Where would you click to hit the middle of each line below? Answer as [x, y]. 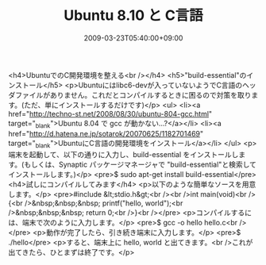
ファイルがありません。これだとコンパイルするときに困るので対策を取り [133, 94]
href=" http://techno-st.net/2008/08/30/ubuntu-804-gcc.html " [110, 113]
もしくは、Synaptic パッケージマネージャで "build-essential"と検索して [140, 164]
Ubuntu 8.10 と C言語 [133, 15]
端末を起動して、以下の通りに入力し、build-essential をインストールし [123, 154]
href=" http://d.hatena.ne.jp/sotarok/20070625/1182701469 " [106, 133]
